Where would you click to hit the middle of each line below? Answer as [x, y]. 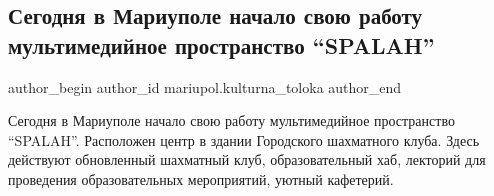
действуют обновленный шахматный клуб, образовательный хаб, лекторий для [247, 159]
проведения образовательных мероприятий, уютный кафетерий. [201, 178]
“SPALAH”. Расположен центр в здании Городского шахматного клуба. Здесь [244, 139]
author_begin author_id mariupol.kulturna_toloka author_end [205, 86]
